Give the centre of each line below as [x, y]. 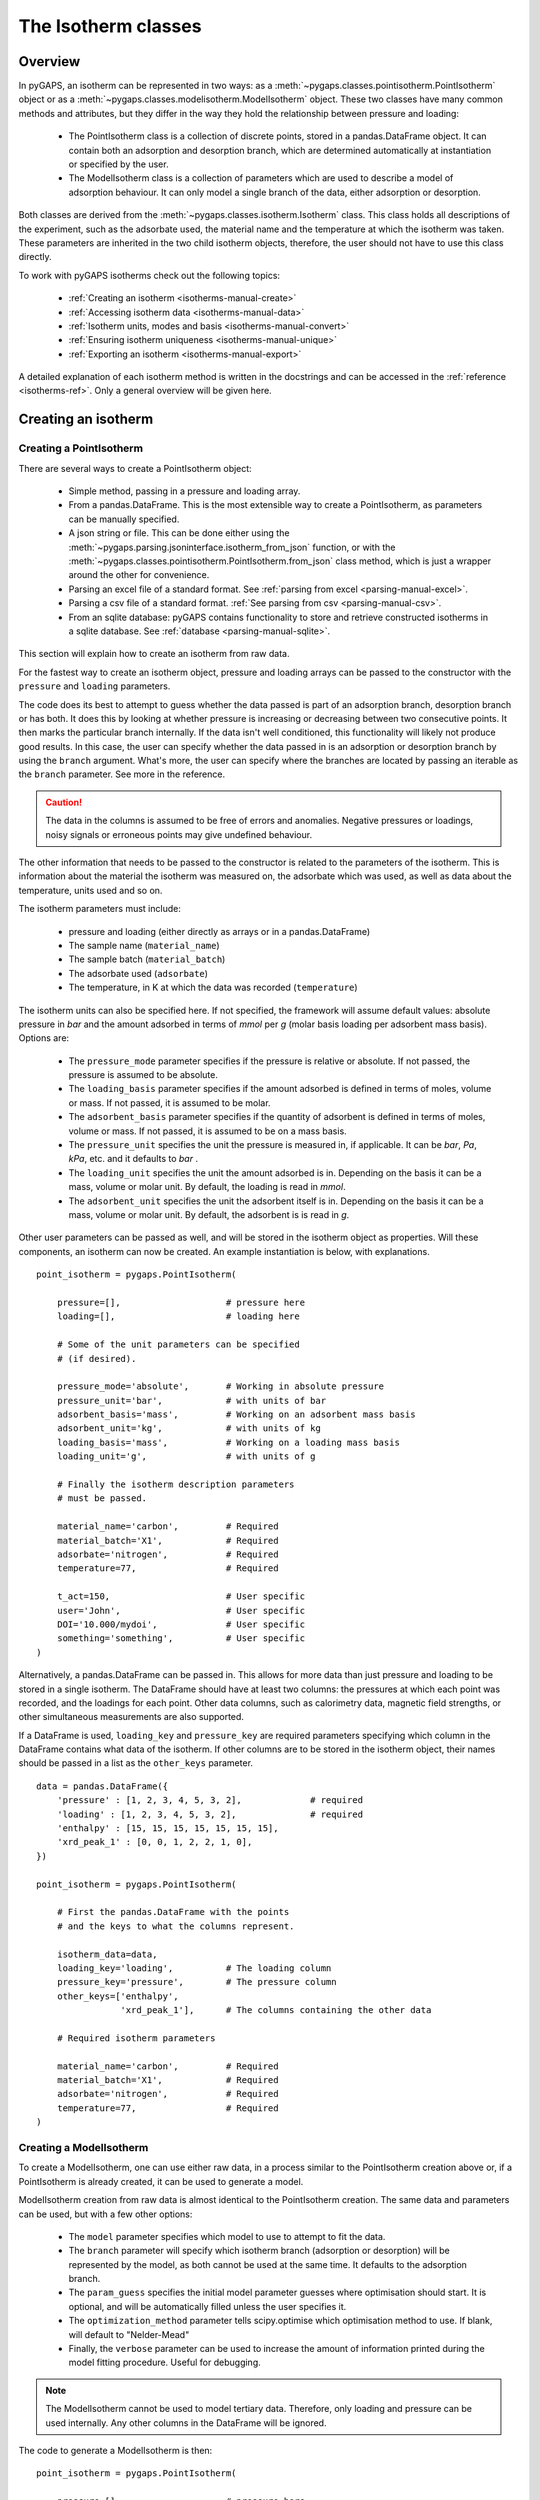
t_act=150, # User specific [180, 1596]
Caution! [64, 802]
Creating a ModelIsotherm [83, 2147]
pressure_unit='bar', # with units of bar [191, 1400]
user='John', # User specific [180, 1610]
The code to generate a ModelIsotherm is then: [115, 2450]
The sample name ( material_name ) [144, 945]
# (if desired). [96, 1358]
